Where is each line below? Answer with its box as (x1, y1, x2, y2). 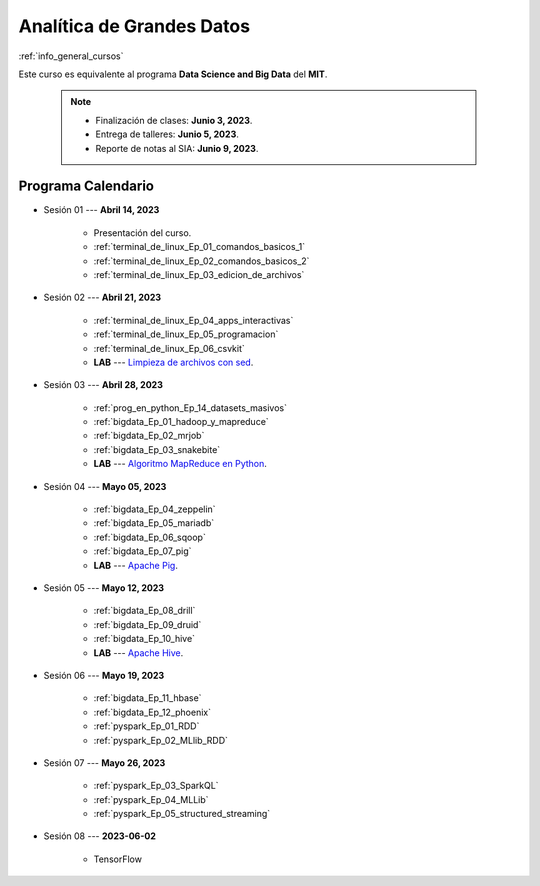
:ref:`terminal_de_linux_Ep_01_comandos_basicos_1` (93, 241, 305, 253)
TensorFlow (93, 853, 142, 865)
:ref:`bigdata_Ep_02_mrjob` (93, 430, 205, 442)
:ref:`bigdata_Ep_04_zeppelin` (93, 503, 216, 515)
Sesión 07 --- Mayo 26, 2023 (43, 756, 166, 769)
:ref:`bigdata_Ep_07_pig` (93, 545, 192, 557)
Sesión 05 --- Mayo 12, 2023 (43, 582, 165, 594)
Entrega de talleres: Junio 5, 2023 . (95, 128, 239, 140)
